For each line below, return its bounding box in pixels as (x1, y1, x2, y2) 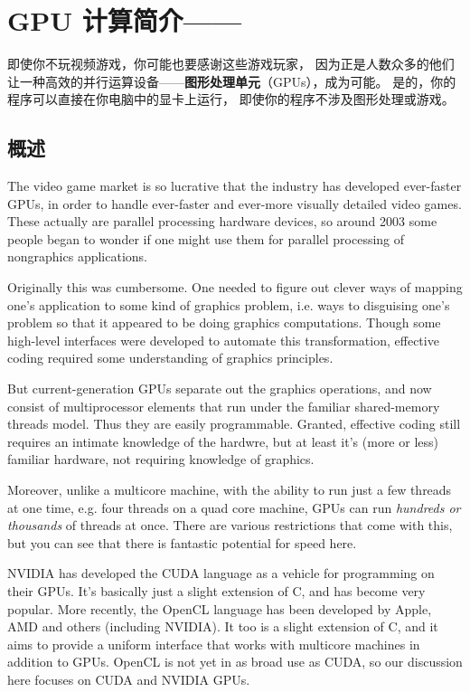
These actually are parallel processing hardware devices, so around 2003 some (7, 212, 437, 231)
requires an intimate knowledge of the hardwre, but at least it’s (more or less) (7, 431, 438, 450)
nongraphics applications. (7, 247, 148, 266)
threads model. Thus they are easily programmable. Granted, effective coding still (7, 414, 461, 433)
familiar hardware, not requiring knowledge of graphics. (7, 450, 315, 469)
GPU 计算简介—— (7, 2, 242, 39)
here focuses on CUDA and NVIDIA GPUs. (7, 669, 250, 688)
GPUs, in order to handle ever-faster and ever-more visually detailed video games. (7, 194, 462, 213)
